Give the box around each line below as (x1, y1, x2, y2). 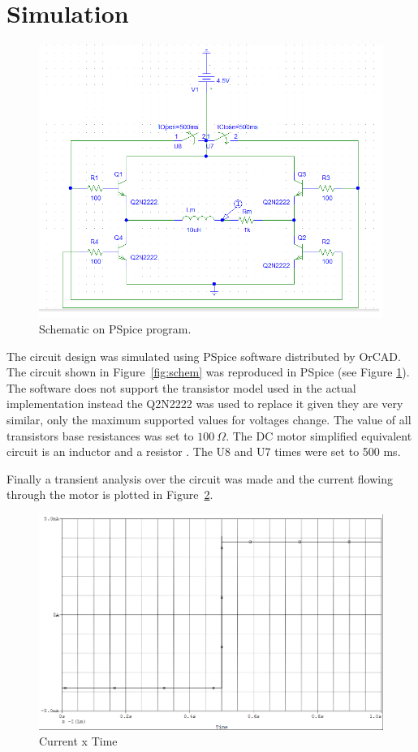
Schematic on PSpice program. (39, 320, 192, 337)
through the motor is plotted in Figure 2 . (6, 486, 213, 503)
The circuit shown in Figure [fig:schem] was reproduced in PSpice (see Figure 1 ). (6, 363, 410, 380)
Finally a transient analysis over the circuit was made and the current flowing (6, 470, 393, 487)
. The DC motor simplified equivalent (226, 427, 412, 444)
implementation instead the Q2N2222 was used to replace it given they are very (6, 395, 403, 412)
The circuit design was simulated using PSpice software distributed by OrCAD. (6, 347, 401, 364)
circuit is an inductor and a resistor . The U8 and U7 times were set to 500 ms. (6, 443, 401, 460)
